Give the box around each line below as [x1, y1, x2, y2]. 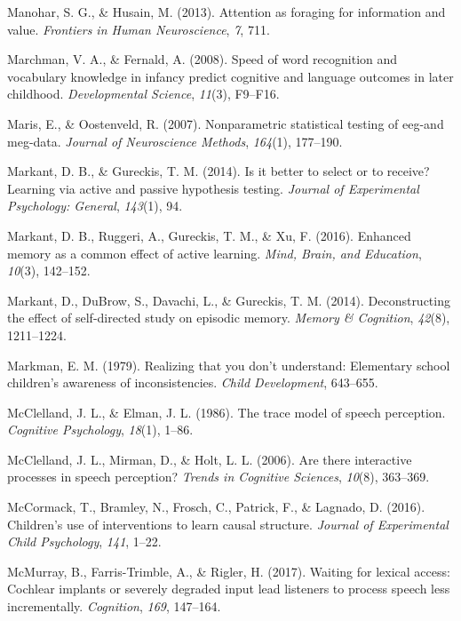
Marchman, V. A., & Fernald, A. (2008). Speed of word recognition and [7, 50, 398, 68]
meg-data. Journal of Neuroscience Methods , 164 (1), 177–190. [7, 131, 343, 150]
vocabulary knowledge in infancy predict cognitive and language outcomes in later [7, 67, 454, 85]
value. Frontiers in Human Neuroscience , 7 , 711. [7, 20, 270, 38]
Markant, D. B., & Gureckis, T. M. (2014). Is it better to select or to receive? [7, 162, 430, 180]
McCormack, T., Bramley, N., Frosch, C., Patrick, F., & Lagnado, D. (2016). [7, 498, 425, 516]
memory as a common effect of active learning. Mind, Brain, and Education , [7, 243, 422, 262]
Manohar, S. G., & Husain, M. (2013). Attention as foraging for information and [7, 3, 446, 20]
